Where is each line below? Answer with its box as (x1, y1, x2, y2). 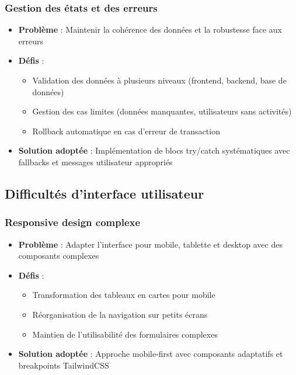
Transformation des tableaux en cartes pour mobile (32, 289, 215, 301)
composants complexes (18, 249, 99, 262)
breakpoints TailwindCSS (18, 359, 109, 371)
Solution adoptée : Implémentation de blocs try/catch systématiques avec (18, 144, 290, 157)
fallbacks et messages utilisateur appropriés (18, 155, 173, 168)
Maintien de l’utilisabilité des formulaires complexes (32, 328, 218, 340)
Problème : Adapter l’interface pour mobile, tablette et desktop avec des (18, 238, 283, 250)
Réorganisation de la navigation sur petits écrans (32, 308, 208, 320)
